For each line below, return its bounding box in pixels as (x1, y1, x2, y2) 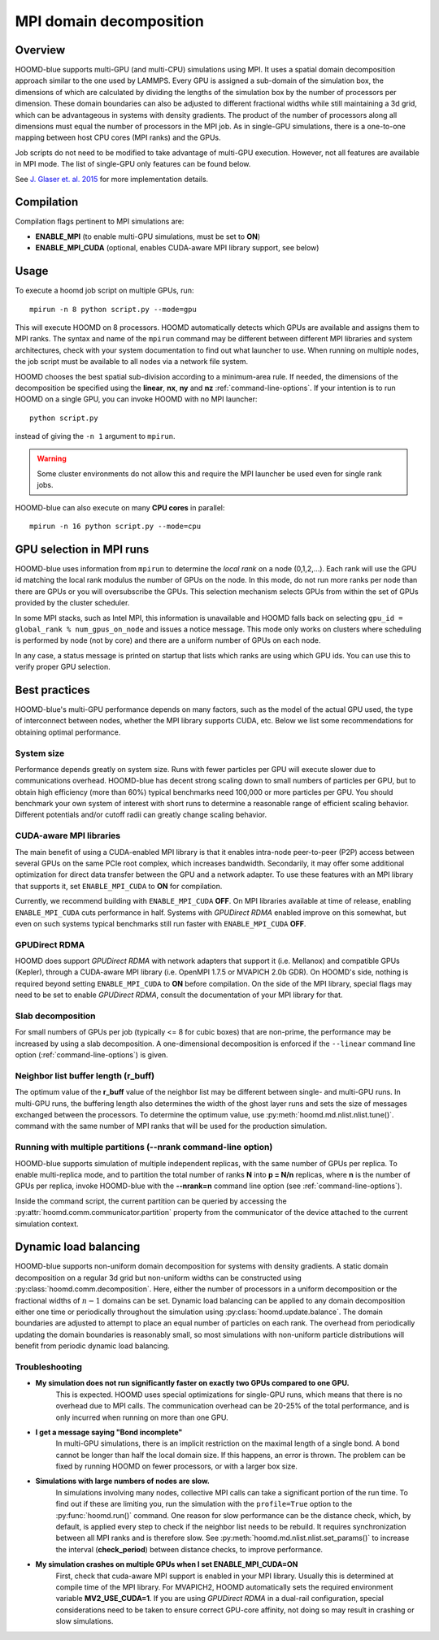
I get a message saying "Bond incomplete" (35, 1427, 183, 1437)
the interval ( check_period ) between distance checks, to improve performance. (55, 1544, 324, 1554)
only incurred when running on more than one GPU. (55, 1412, 228, 1422)
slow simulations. (55, 1616, 114, 1626)
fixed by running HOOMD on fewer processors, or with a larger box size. (55, 1461, 298, 1471)
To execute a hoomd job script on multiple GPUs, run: (15, 285, 194, 296)
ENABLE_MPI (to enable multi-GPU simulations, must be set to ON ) (35, 232, 261, 241)
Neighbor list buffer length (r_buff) (15, 1069, 154, 1081)
